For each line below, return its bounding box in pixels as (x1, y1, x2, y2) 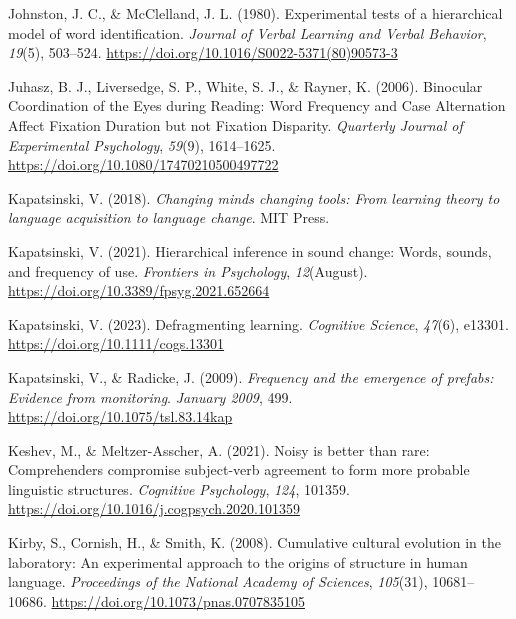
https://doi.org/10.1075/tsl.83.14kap (8, 406, 233, 427)
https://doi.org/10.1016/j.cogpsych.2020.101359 (8, 498, 300, 519)
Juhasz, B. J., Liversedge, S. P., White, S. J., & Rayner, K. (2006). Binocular (8, 75, 483, 96)
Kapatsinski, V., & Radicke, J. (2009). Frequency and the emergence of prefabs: (8, 366, 494, 387)
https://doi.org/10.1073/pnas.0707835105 (51, 590, 305, 611)
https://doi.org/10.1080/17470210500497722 (8, 154, 279, 175)
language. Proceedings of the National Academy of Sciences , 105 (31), (8, 571, 428, 592)
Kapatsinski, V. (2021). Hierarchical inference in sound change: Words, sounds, (8, 240, 492, 261)
